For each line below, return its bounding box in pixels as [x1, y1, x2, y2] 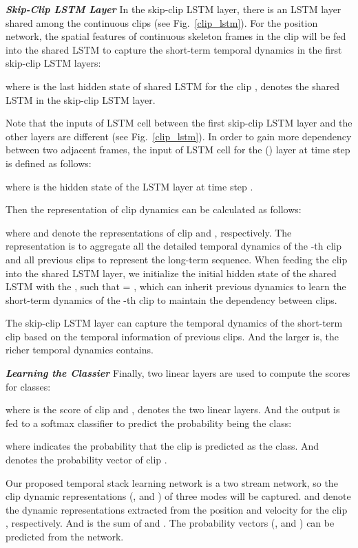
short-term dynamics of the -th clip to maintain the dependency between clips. [6, 292, 337, 307]
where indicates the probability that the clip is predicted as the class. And [6, 439, 319, 453]
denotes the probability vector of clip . [6, 452, 167, 467]
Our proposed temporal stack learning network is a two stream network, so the [6, 475, 338, 490]
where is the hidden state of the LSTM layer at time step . [6, 179, 253, 193]
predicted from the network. [6, 529, 124, 543]
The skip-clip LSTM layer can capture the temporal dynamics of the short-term [6, 316, 343, 330]
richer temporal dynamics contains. [6, 342, 154, 357]
